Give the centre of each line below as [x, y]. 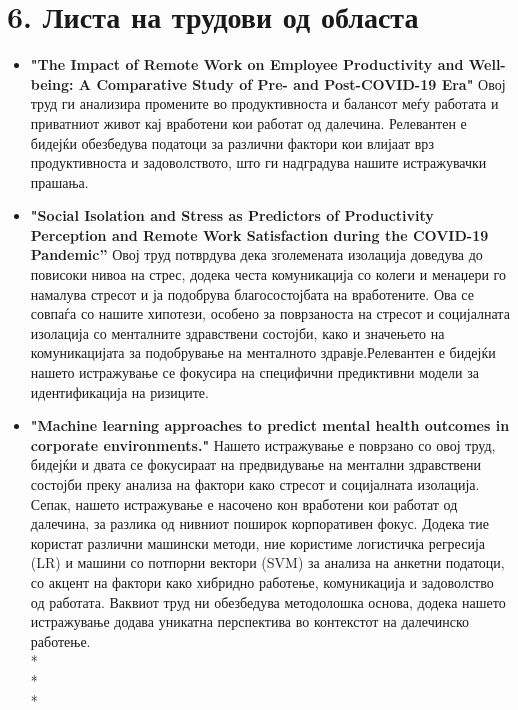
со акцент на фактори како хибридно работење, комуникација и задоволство [262, 581]
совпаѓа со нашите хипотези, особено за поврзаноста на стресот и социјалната [270, 313]
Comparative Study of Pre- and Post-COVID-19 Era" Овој [301, 83]
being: [52, 83]
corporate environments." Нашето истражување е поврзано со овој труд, [263, 444]
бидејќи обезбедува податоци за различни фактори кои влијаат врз [232, 142]
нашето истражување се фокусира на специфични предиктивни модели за [254, 372]
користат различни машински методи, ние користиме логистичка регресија [257, 542]
